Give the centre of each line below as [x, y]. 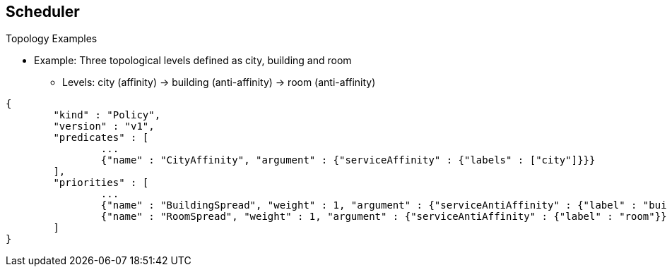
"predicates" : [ [101, 138]
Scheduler [43, 12]
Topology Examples [52, 39]
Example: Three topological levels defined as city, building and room [193, 61]
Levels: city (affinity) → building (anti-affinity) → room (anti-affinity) [219, 82]
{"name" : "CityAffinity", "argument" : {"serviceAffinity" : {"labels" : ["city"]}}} [348, 160]
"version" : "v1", [104, 126]
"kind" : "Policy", [107, 115]
